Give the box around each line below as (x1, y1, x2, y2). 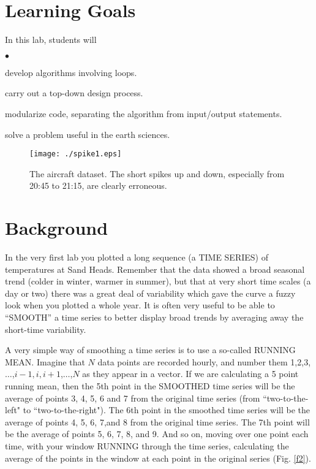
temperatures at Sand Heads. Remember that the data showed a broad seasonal (5, 262, 305, 275)
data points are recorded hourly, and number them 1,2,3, (97, 355, 311, 368)
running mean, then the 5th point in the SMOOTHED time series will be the (5, 379, 295, 392)
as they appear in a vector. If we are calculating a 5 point (82, 367, 299, 380)
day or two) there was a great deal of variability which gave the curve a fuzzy (5, 286, 296, 299)
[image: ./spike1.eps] (29, 150, 122, 159)
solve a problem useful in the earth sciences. (5, 128, 170, 140)
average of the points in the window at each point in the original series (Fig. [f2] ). (5, 451, 311, 464)
